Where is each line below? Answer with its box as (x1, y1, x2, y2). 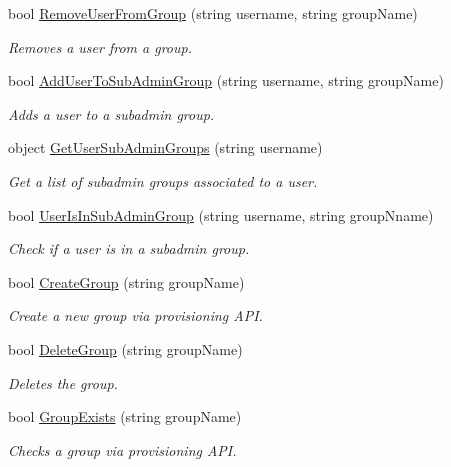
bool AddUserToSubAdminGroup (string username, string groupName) (8, 70, 444, 91)
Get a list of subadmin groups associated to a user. (8, 170, 318, 191)
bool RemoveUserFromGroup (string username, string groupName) (8, 3, 418, 23)
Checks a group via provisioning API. (8, 439, 237, 460)
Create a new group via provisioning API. (8, 305, 263, 326)
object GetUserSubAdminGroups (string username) (8, 137, 323, 158)
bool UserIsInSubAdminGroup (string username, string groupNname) (8, 204, 434, 225)
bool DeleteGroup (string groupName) (8, 338, 243, 359)
